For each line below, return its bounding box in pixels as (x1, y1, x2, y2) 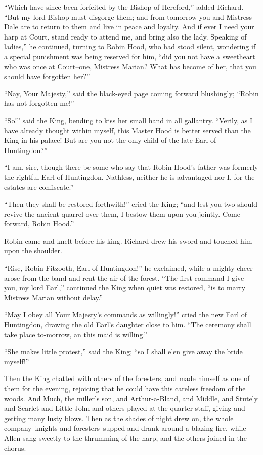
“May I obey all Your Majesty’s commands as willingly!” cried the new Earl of (4, 309, 247, 320)
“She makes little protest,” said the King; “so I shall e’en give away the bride (4, 346, 243, 357)
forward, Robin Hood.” (4, 218, 74, 229)
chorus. (4, 442, 26, 453)
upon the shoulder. (4, 245, 62, 256)
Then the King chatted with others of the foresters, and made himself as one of (4, 373, 250, 384)
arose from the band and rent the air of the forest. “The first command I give (4, 272, 244, 283)
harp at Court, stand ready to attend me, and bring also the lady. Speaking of (4, 31, 247, 42)
